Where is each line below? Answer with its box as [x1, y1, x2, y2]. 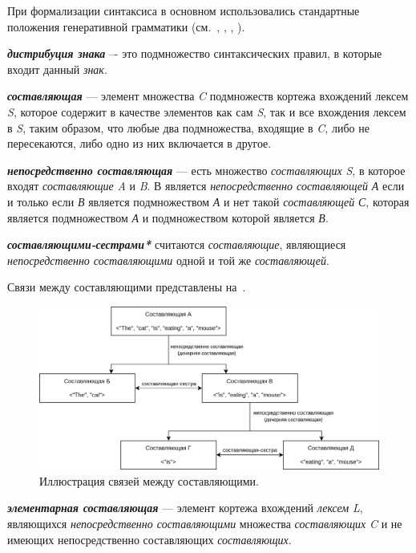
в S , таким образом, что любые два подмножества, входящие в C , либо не [7, 119, 370, 136]
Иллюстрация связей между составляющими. [39, 472, 259, 489]
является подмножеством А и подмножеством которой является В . [7, 209, 329, 226]
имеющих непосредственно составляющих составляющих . [7, 531, 292, 547]
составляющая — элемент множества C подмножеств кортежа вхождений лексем [7, 87, 409, 104]
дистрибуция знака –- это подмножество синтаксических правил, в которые [7, 45, 382, 62]
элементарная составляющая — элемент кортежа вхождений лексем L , [7, 499, 363, 516]
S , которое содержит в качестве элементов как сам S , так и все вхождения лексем [7, 103, 406, 120]
